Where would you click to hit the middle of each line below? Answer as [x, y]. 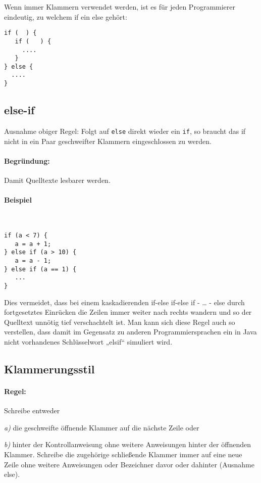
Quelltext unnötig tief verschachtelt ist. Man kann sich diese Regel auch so [120, 322]
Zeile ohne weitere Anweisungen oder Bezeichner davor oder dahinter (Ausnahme [129, 464]
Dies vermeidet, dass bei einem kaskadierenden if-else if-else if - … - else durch [124, 302]
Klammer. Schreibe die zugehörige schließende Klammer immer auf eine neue [123, 454]
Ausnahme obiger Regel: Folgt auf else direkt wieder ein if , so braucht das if [125, 131]
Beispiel [18, 200]
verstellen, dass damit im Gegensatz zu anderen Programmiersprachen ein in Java [130, 332]
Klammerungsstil [49, 369]
